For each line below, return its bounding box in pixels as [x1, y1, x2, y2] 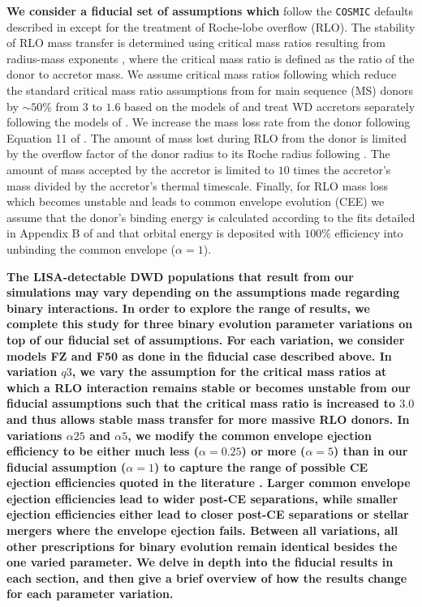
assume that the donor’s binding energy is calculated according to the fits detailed [6, 208, 416, 225]
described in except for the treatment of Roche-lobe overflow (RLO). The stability [6, 18, 416, 35]
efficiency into [334, 224, 403, 242]
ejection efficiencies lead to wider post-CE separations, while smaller [6, 489, 398, 507]
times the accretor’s [293, 161, 391, 177]
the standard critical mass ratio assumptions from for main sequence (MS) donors [6, 82, 413, 99]
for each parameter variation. [6, 585, 174, 602]
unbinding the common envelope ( [6, 240, 176, 257]
